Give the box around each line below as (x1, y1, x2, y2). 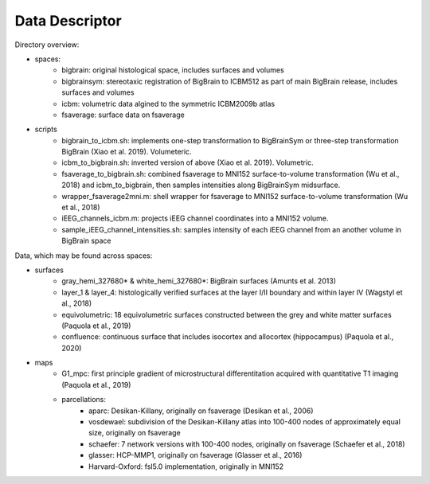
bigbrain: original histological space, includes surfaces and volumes (61, 65, 284, 75)
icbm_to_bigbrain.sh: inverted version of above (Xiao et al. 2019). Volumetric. (61, 158, 314, 167)
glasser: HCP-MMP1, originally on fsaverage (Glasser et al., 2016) (88, 451, 303, 460)
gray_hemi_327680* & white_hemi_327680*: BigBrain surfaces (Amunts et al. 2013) (61, 276, 337, 286)
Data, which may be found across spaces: (14, 251, 153, 260)
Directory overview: (14, 40, 80, 49)
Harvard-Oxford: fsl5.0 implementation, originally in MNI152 (88, 462, 284, 471)
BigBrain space (61, 236, 111, 246)
